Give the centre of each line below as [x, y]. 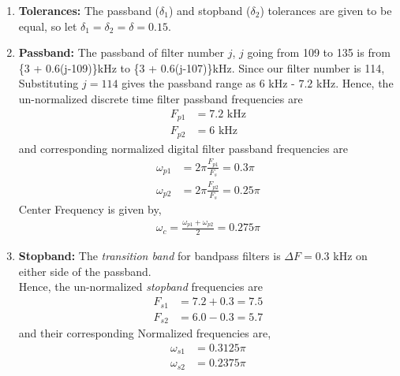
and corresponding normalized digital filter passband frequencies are [183, 148]
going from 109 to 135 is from [319, 52]
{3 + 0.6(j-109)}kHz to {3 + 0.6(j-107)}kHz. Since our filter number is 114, [202, 67]
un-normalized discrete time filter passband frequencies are [161, 98]
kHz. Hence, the [355, 83]
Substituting [49, 83]
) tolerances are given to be [326, 10]
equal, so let [48, 26]
